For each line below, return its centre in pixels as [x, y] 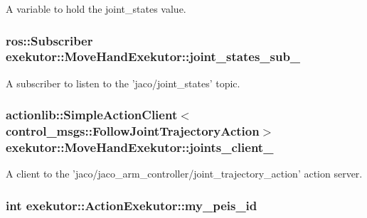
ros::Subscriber [49, 40]
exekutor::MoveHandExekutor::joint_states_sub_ [153, 56]
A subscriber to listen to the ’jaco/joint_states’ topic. [123, 83]
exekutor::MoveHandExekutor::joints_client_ [140, 147]
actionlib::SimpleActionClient [92, 115]
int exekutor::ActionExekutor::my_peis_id [132, 205]
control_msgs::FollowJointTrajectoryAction [133, 131]
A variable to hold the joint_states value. [96, 9]
